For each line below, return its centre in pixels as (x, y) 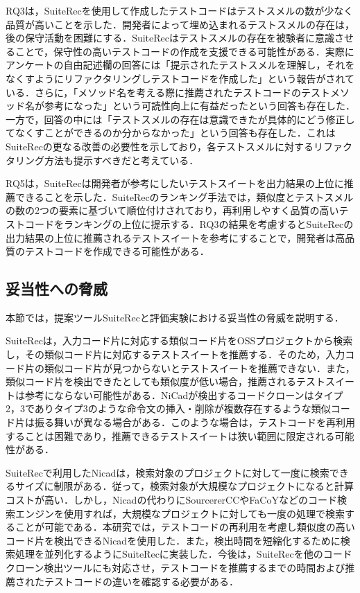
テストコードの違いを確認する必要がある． (141, 581)
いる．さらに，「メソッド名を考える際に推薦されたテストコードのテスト (168, 92)
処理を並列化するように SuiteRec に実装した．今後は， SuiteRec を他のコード (183, 554)
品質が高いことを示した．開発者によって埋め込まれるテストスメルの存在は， (180, 24)
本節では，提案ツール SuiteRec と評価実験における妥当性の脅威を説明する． (175, 317)
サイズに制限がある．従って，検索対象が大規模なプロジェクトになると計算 (184, 486)
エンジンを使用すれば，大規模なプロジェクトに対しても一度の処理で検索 (180, 513)
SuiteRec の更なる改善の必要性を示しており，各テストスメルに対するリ (165, 146)
